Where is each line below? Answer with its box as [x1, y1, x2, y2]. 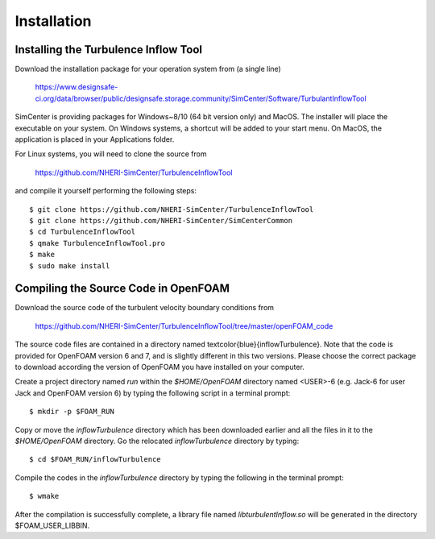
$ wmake [29, 491, 60, 501]
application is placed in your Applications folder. [14, 135, 175, 144]
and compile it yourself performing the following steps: [14, 186, 197, 196]
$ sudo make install [29, 261, 110, 270]
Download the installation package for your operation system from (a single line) [14, 64, 281, 74]
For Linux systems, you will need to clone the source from [14, 149, 207, 159]
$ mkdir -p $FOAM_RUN [29, 407, 114, 417]
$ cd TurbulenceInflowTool [29, 227, 136, 237]
